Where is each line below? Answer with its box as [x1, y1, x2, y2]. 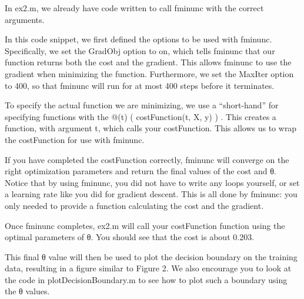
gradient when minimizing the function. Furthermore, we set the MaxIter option [5, 67, 294, 79]
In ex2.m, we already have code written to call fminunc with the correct [5, 2, 264, 14]
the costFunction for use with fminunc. [5, 133, 145, 145]
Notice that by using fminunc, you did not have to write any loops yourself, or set [5, 176, 300, 188]
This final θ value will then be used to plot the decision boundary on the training [5, 250, 298, 263]
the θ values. [5, 285, 50, 297]
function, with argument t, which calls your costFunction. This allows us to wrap [5, 122, 297, 134]
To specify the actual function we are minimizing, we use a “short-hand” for [5, 99, 279, 111]
